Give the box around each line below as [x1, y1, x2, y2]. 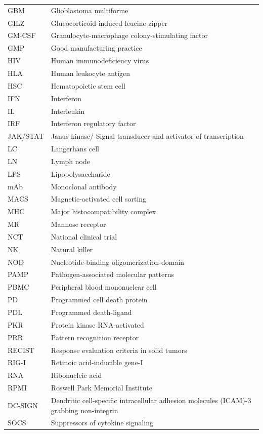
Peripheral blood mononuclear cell [51, 282, 157, 292]
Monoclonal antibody [51, 181, 117, 191]
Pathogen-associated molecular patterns [51, 269, 174, 280]
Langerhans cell [51, 143, 99, 154]
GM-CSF [8, 30, 36, 41]
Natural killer [51, 244, 93, 254]
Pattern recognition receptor [51, 332, 139, 342]
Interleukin [51, 105, 85, 116]
